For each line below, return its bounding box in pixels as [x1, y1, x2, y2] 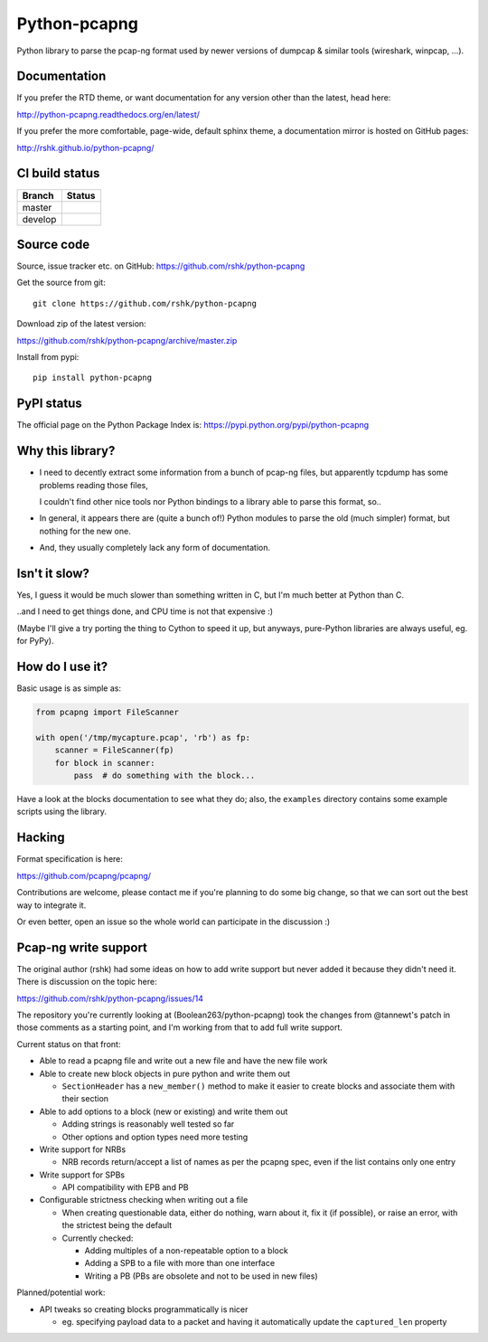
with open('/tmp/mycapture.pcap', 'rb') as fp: [35, 732, 250, 742]
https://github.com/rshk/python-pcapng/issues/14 [16, 993, 203, 1004]
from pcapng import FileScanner [35, 707, 180, 718]
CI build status [16, 165, 100, 181]
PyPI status [16, 396, 83, 411]
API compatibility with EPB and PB [61, 1182, 189, 1193]
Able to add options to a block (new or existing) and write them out [39, 1106, 288, 1117]
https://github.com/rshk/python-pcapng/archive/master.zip [16, 335, 238, 345]
